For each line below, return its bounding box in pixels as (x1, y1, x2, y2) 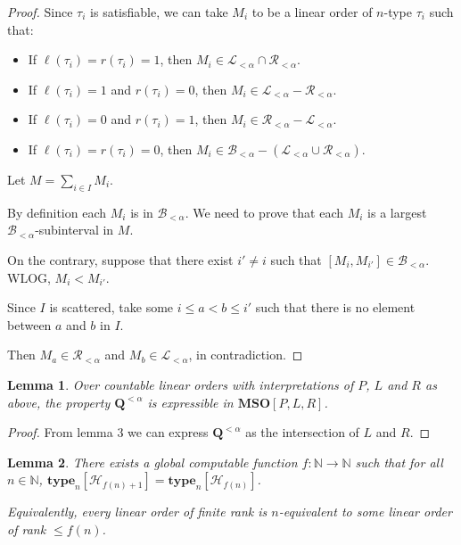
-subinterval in (35, 220, 114, 239)
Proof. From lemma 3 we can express (7, 423, 209, 442)
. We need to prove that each (185, 202, 344, 221)
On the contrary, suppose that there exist (7, 250, 234, 268)
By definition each (7, 202, 107, 221)
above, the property (7, 392, 111, 411)
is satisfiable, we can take (90, 3, 228, 21)
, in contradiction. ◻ (188, 345, 303, 364)
